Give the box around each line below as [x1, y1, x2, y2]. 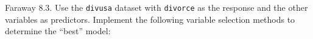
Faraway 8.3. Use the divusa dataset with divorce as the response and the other [5, 1, 308, 13]
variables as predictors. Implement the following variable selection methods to [5, 13, 295, 25]
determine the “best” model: [5, 25, 111, 37]
